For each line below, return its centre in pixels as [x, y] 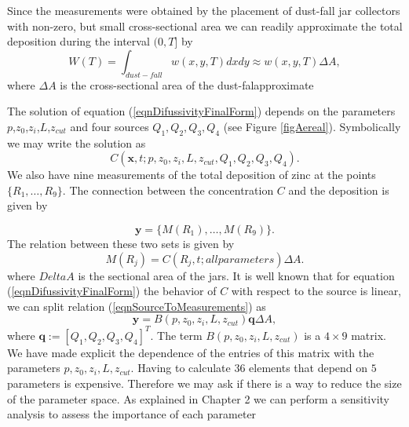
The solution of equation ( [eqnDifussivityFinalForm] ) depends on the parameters [201, 111]
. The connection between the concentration [168, 190]
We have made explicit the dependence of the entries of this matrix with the [191, 352]
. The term [176, 335]
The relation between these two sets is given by [121, 243]
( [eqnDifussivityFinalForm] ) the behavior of [112, 291]
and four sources [110, 126]
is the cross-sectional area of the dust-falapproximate [187, 84]
